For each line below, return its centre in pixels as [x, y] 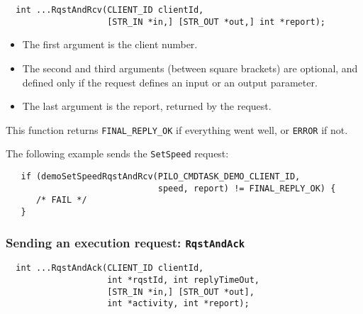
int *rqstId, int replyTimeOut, [183, 280]
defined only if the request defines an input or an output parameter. [170, 82]
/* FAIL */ [61, 200]
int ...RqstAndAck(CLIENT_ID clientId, [110, 268]
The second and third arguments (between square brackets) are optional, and [190, 68]
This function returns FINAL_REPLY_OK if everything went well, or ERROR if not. [177, 129]
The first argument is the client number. [110, 44]
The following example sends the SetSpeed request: [117, 153]
